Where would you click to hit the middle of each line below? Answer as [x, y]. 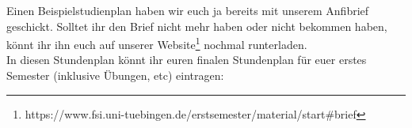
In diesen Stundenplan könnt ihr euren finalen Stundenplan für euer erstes [187, 60]
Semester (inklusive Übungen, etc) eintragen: [115, 75]
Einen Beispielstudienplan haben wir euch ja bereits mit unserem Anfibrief [188, 10]
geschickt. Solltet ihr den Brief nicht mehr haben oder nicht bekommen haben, [197, 26]
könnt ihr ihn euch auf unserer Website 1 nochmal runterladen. [157, 43]
